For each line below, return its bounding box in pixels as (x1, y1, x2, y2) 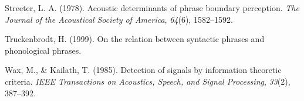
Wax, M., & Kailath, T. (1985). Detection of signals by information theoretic (5, 64, 282, 76)
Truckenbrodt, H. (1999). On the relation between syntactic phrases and (5, 33, 265, 45)
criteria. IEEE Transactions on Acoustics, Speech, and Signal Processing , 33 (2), (5, 75, 291, 87)
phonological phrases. (5, 44, 82, 56)
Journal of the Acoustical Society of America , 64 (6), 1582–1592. (5, 13, 233, 25)
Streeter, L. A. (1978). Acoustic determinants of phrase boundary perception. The (5, 2, 299, 13)
